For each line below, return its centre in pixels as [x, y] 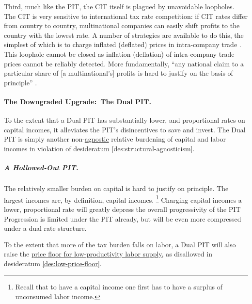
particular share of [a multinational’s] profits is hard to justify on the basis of [118, 73]
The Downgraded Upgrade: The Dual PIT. [78, 101]
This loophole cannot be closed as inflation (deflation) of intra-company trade [119, 54]
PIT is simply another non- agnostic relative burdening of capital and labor [115, 139]
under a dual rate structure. [45, 228]
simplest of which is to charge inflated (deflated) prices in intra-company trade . [123, 44]
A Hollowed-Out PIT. [41, 168]
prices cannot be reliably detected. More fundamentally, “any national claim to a [124, 63]
